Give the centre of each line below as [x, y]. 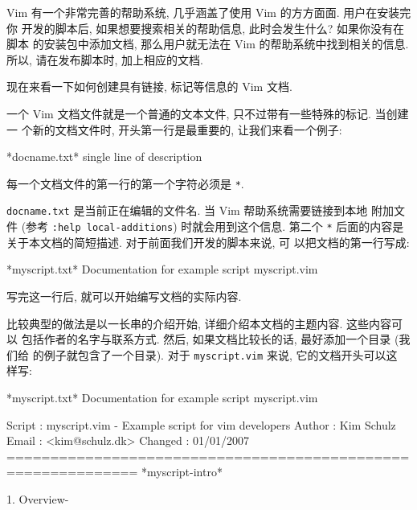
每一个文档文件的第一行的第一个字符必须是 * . [125, 183]
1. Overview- [38, 498]
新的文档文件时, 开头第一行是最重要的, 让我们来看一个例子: [187, 129]
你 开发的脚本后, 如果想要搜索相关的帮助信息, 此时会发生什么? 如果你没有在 [206, 28]
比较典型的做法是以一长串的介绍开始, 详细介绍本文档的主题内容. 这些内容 [199, 323]
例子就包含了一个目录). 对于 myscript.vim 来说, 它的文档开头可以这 [221, 354]
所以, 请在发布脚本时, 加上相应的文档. [105, 59]
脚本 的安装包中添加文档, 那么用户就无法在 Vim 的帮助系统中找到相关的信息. [208, 44]
